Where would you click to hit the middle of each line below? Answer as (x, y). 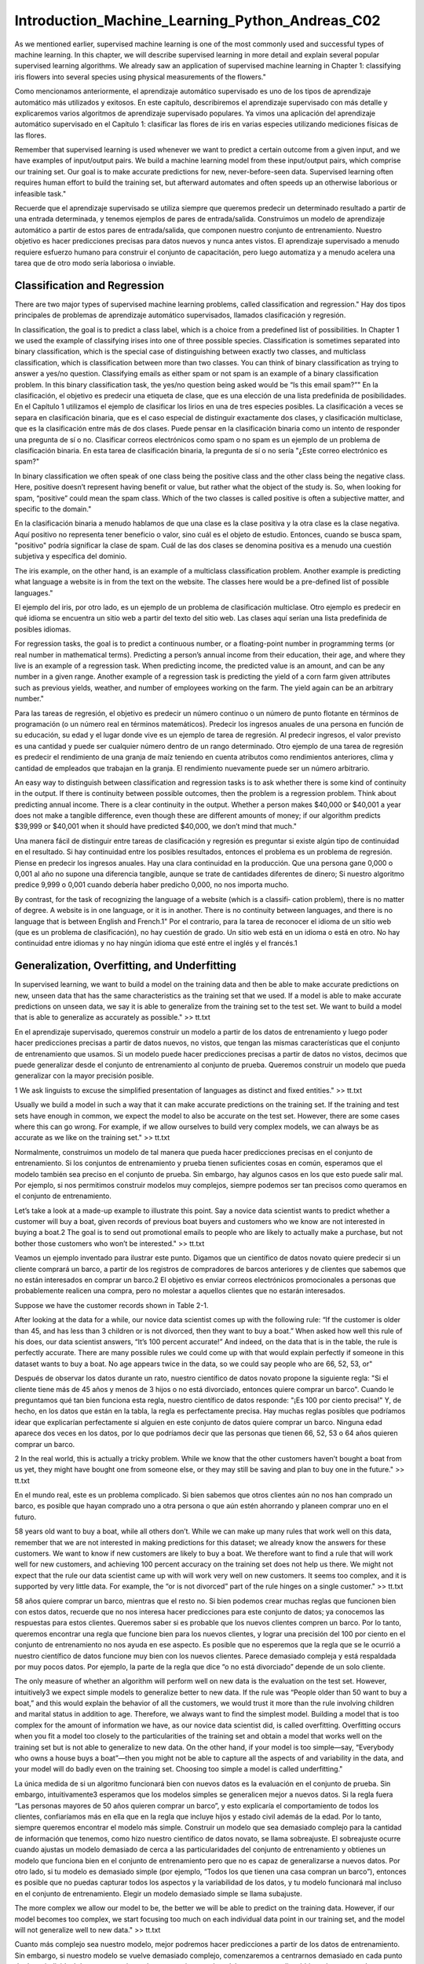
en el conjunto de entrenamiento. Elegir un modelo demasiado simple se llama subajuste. (158, 1893)
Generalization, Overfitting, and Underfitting (126, 966)
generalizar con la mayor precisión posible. (84, 1075)
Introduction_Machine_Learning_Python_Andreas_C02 (197, 20)
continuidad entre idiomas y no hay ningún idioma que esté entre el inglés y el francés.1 (156, 944)
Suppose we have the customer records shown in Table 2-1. (111, 1305)
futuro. (26, 1517)
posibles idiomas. (43, 629)
